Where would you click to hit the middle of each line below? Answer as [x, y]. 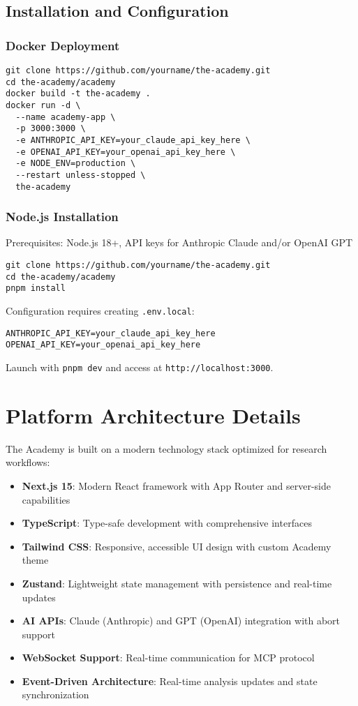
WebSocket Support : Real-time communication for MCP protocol [168, 658]
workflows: [28, 462]
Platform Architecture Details [153, 415]
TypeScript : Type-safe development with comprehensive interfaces [167, 523]
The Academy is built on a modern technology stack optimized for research [166, 448]
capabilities [46, 499]
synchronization [55, 694]
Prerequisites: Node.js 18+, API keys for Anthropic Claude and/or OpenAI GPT [179, 242]
